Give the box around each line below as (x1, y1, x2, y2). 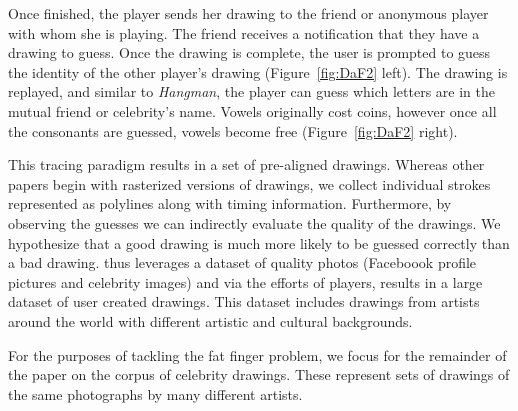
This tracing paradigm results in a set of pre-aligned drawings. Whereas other (8, 154, 485, 175)
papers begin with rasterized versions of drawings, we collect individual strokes (8, 173, 491, 194)
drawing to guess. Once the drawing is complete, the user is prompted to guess (8, 42, 491, 63)
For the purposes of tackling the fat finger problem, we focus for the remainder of (8, 344, 507, 365)
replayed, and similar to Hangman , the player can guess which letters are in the (8, 81, 495, 102)
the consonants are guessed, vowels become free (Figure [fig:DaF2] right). (8, 120, 458, 141)
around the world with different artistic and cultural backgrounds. (8, 310, 413, 331)
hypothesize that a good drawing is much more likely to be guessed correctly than (8, 232, 510, 253)
